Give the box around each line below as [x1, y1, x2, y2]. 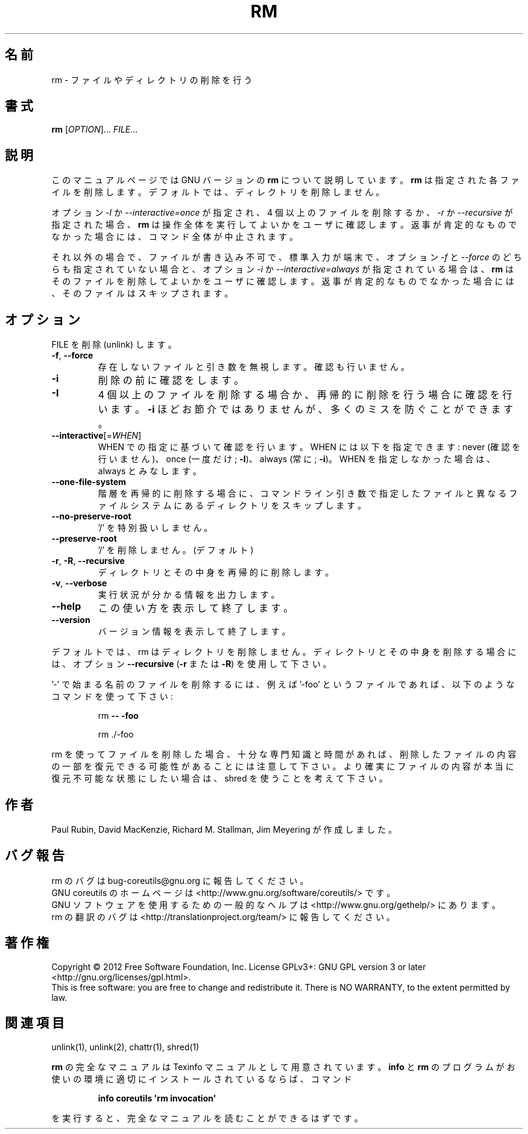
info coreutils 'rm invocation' [98, 1092, 216, 1103]
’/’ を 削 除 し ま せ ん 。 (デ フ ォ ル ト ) [98, 545, 254, 556]
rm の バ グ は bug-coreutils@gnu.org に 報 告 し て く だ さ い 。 [51, 875, 309, 886]
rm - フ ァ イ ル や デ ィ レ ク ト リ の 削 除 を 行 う [51, 74, 253, 85]
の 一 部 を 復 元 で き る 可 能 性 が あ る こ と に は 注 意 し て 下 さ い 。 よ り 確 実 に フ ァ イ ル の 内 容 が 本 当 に [51, 761, 514, 772]
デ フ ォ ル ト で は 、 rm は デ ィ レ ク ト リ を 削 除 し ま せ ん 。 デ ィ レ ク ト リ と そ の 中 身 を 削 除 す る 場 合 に [51, 647, 517, 657]
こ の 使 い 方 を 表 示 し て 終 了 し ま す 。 [98, 602, 294, 615]
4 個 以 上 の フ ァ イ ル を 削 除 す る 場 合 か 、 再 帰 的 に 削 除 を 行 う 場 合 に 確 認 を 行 [98, 389, 512, 401]
